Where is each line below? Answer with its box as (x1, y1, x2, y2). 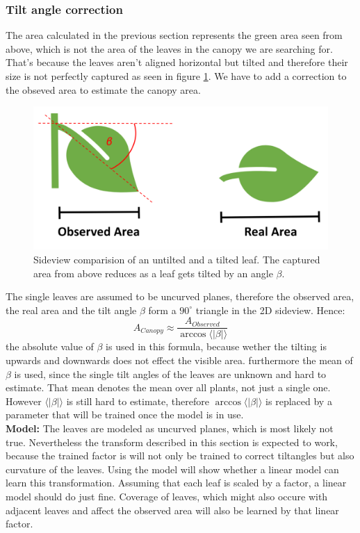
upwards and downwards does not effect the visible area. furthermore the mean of (6, 353, 353, 368)
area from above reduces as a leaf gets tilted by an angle (33, 265, 273, 280)
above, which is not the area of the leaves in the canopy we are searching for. (6, 41, 333, 56)
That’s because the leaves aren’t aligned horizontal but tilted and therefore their (6, 55, 348, 69)
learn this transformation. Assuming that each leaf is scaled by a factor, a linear (6, 475, 347, 490)
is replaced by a (265, 393, 332, 408)
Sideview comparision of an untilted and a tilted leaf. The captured (33, 252, 320, 266)
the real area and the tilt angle (6, 302, 137, 317)
